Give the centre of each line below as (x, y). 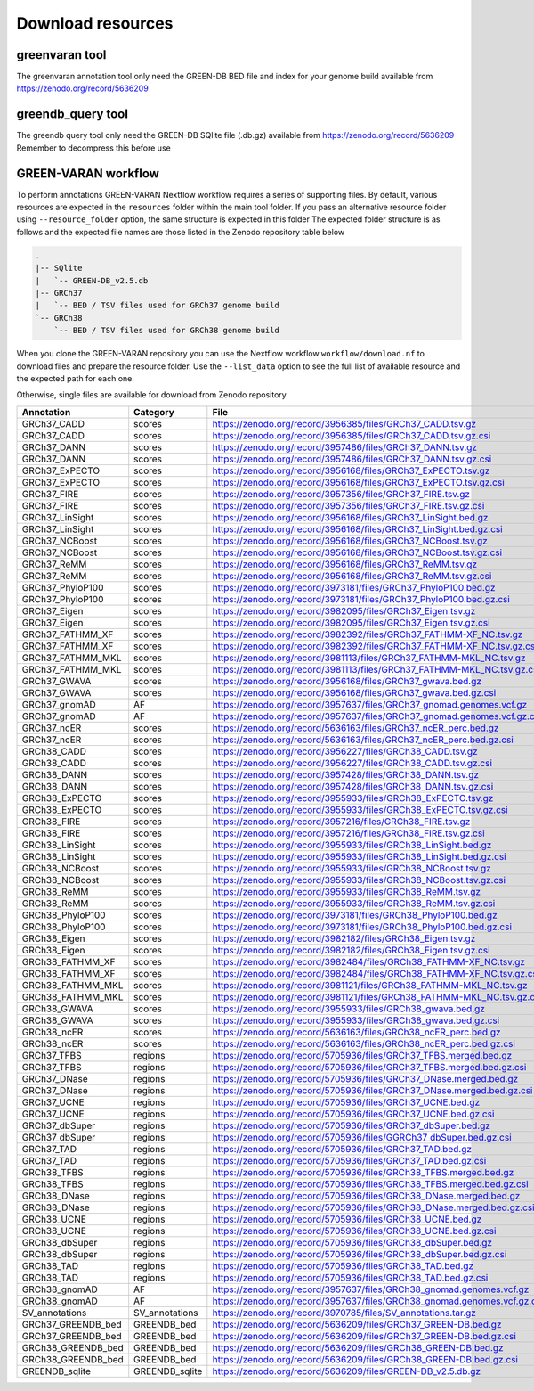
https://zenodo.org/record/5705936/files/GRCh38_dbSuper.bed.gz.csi (360, 1254)
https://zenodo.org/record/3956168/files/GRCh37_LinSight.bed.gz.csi (357, 528)
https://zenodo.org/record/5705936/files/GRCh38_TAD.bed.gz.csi (350, 1277)
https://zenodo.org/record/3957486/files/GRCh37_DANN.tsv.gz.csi (352, 459)
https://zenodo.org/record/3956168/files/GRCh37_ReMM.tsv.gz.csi (352, 576)
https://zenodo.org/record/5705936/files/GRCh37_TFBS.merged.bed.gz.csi (369, 1067)
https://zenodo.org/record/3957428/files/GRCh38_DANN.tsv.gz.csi (353, 786)
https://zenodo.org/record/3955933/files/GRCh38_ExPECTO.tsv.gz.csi (360, 809)
